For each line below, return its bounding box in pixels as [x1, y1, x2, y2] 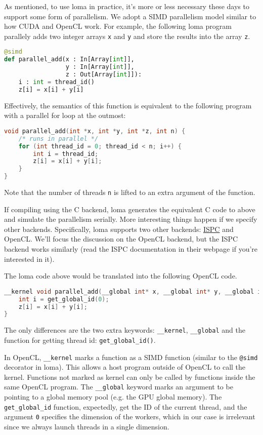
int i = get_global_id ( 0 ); [18, 295, 109, 303]
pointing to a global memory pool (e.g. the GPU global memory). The [4, 391, 222, 402]
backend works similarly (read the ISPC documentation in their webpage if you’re [4, 244, 258, 254]
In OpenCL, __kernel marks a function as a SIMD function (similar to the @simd [4, 351, 258, 362]
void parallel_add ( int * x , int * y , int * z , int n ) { [4, 127, 186, 135]
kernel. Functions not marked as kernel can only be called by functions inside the [4, 371, 255, 382]
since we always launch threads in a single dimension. [4, 421, 169, 432]
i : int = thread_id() [18, 78, 95, 86]
